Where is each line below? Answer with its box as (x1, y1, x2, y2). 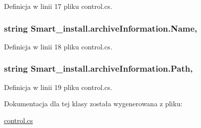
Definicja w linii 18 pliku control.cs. (4, 41, 112, 51)
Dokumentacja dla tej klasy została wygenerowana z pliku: (4, 98, 183, 109)
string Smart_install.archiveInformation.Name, (4, 22, 198, 34)
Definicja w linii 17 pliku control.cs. (4, 1, 112, 11)
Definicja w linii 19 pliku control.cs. (4, 82, 112, 92)
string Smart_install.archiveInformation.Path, (4, 62, 193, 75)
